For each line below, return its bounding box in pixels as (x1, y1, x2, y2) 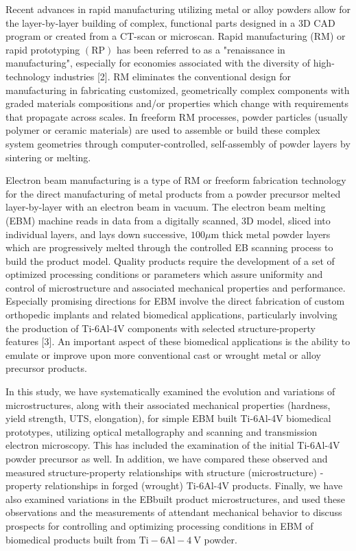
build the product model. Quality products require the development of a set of (5, 253, 335, 268)
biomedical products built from (5, 532, 136, 546)
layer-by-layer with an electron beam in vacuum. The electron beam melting (5, 200, 326, 214)
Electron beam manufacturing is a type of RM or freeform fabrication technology (5, 173, 346, 187)
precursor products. (5, 361, 87, 375)
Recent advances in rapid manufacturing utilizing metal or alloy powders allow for (5, 2, 351, 16)
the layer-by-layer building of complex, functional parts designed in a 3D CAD (5, 15, 335, 30)
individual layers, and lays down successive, (5, 226, 188, 241)
